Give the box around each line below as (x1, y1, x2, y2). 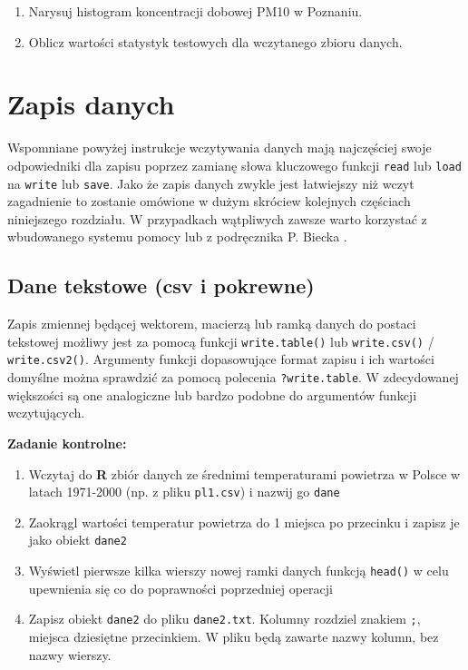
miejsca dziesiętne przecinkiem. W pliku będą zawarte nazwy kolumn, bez (28, 626, 439, 645)
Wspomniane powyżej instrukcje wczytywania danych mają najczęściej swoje (7, 138, 432, 157)
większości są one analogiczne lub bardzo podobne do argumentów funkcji (7, 385, 417, 404)
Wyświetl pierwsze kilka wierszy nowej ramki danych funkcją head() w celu (28, 561, 449, 580)
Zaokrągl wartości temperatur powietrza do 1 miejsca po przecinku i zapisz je (28, 512, 460, 531)
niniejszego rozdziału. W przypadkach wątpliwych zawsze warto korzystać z (7, 209, 427, 228)
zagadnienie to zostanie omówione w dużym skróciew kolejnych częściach (7, 192, 411, 211)
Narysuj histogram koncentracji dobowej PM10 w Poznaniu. (28, 2, 363, 20)
